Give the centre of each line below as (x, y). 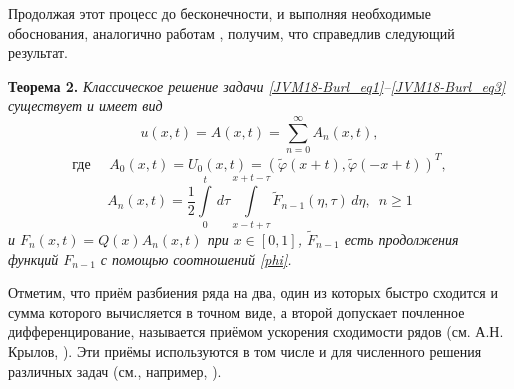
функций (33, 258)
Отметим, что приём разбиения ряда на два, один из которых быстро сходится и (253, 292)
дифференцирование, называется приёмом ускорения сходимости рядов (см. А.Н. (256, 331)
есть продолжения (401, 238)
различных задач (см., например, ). (115, 370)
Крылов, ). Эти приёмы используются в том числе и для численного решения (245, 350)
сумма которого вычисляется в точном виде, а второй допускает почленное (236, 311)
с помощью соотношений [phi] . (196, 258)
